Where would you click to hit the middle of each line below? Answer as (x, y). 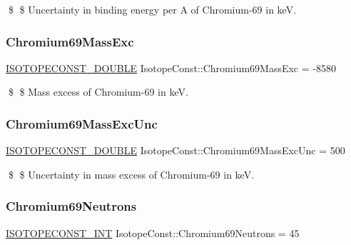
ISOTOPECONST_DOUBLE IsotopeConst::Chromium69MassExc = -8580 (171, 67)
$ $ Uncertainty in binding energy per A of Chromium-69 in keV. (152, 9)
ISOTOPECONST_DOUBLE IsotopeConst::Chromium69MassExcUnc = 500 (175, 150)
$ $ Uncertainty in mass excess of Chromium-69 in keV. (131, 174)
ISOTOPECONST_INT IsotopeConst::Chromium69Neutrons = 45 (153, 232)
